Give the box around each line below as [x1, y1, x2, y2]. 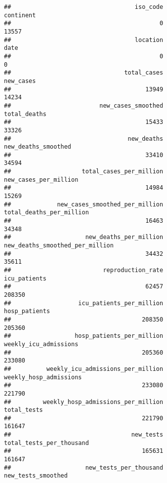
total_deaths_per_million [4, 209, 89, 216]
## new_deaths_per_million [4, 234, 164, 241]
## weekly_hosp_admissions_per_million [4, 398, 164, 405]
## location [4, 36, 164, 43]
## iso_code [4, 3, 164, 10]
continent [4, 11, 36, 19]
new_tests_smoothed [4, 472, 68, 480]
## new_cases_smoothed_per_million [4, 201, 164, 208]
